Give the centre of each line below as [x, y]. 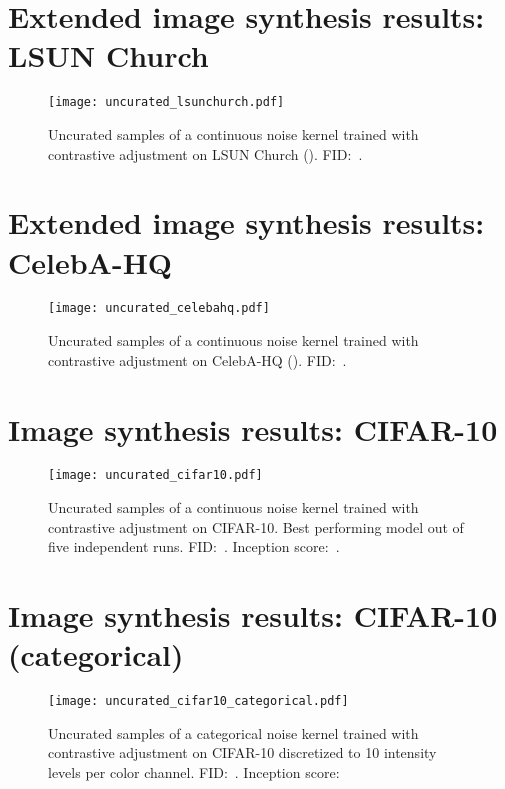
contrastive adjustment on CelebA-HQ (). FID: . [197, 359]
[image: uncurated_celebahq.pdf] [159, 308]
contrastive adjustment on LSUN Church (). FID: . [205, 153]
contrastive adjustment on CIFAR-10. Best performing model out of [256, 526]
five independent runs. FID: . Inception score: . [194, 546]
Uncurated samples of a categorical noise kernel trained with [233, 732]
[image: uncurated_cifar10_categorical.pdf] [198, 701]
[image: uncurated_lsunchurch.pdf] [166, 102]
